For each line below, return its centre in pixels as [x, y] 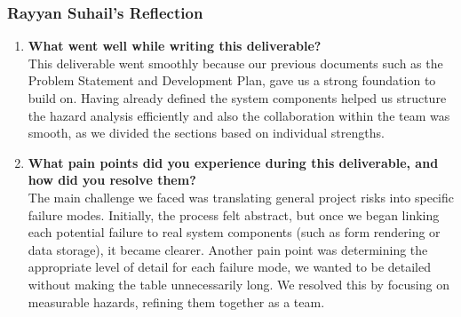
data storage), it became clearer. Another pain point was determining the [228, 249]
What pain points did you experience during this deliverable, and [233, 162]
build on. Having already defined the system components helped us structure [237, 98]
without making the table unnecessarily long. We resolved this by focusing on [238, 284]
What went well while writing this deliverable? [175, 46]
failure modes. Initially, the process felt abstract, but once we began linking [234, 214]
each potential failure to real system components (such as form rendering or [234, 232]
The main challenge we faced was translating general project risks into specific [241, 197]
